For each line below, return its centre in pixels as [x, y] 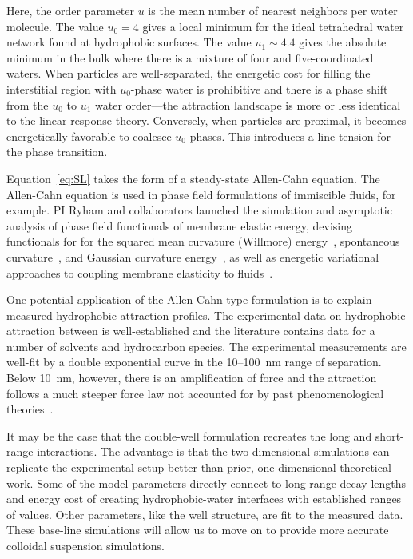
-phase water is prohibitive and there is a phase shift [259, 88]
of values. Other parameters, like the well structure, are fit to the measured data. [205, 514]
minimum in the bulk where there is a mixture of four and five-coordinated [190, 57]
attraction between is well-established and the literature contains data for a [191, 331]
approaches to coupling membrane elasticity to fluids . [140, 272]
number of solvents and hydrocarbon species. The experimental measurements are [206, 346]
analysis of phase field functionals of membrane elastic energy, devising [179, 225]
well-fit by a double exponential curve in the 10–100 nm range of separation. [194, 362]
